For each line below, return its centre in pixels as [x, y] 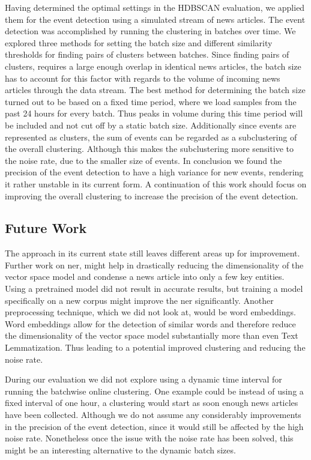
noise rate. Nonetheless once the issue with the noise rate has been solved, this [149, 438]
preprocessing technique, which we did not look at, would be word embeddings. [150, 312]
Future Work [46, 228]
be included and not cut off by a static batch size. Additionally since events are [151, 125]
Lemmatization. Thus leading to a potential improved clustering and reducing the [155, 347]
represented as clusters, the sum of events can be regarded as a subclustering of [151, 137]
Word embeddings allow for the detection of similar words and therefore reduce [150, 323]
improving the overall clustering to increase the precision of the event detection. [152, 195]
